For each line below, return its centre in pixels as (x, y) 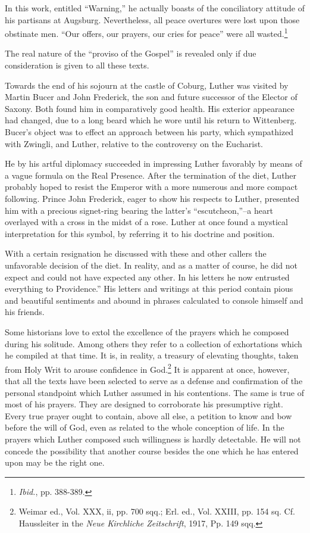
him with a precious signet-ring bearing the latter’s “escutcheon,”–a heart (139, 210)
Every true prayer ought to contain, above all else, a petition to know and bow (148, 415)
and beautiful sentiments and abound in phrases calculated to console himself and (154, 300)
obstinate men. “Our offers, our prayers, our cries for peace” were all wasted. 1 (146, 32)
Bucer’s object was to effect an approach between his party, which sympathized (149, 132)
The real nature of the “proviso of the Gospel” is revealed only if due (131, 53)
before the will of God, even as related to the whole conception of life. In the (145, 427)
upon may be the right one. (55, 462)
